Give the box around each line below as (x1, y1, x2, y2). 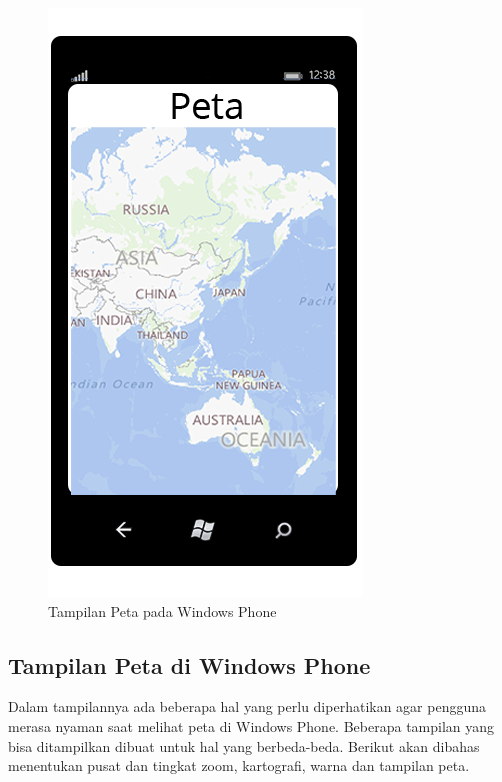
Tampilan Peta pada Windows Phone (48, 600, 277, 621)
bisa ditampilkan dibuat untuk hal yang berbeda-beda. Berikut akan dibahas (8, 735, 480, 756)
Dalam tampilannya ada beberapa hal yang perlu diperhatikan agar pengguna (8, 696, 486, 717)
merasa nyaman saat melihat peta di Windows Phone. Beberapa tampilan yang (8, 715, 495, 736)
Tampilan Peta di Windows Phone (8, 649, 371, 680)
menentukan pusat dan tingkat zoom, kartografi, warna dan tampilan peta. (8, 755, 470, 776)
